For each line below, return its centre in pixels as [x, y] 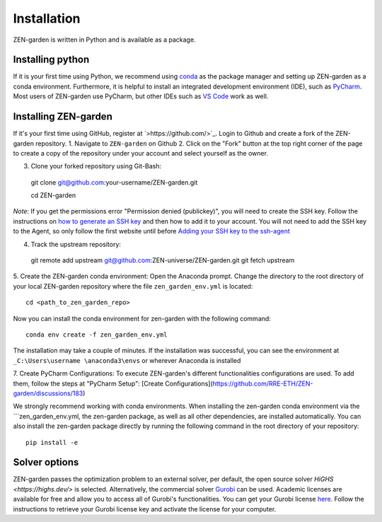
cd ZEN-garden [53, 195]
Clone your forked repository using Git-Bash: [96, 166]
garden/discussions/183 [48, 393]
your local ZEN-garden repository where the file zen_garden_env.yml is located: [133, 286]
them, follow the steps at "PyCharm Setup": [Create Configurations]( [113, 383]
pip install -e [52, 442]
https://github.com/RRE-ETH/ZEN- [263, 383]
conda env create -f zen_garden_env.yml [97, 335]
